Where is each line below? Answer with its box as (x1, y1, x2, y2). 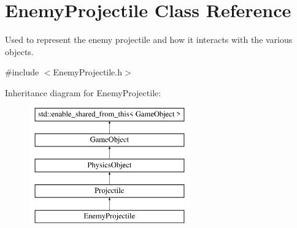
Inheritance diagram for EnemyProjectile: (5, 86, 161, 99)
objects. (5, 45, 34, 58)
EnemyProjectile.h (53, 66, 123, 78)
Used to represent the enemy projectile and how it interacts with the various (5, 33, 293, 46)
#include (5, 66, 39, 78)
